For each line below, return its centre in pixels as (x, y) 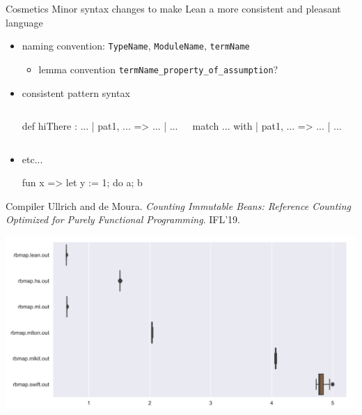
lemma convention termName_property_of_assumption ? (158, 69)
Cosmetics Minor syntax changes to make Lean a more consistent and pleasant (173, 8)
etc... (32, 159)
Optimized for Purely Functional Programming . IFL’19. (123, 219)
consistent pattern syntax (76, 92)
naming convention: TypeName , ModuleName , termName (136, 46)
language (24, 22)
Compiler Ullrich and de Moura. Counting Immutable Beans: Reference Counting (178, 205)
